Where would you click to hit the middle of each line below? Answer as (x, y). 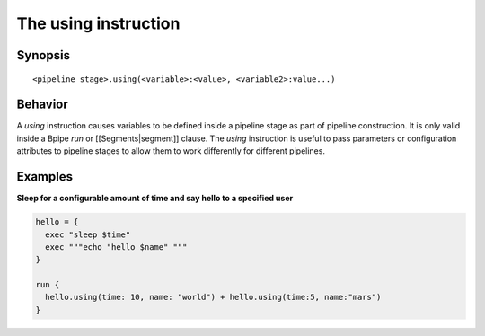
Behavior (43, 105)
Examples (45, 177)
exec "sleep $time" (88, 234)
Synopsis (44, 55)
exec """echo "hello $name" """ (116, 247)
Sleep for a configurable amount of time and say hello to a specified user (155, 199)
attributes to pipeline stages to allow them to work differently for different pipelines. (171, 151)
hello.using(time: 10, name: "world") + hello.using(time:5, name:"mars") (213, 297)
